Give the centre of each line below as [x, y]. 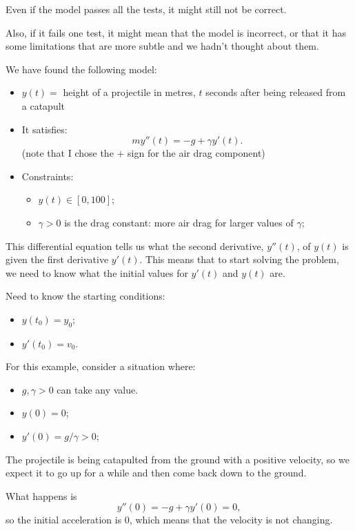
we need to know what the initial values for [97, 272]
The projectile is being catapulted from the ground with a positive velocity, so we [177, 459]
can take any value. [98, 389]
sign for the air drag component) [196, 153]
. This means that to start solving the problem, [239, 259]
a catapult [43, 105]
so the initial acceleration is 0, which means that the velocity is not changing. [169, 520]
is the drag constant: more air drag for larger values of [179, 222]
